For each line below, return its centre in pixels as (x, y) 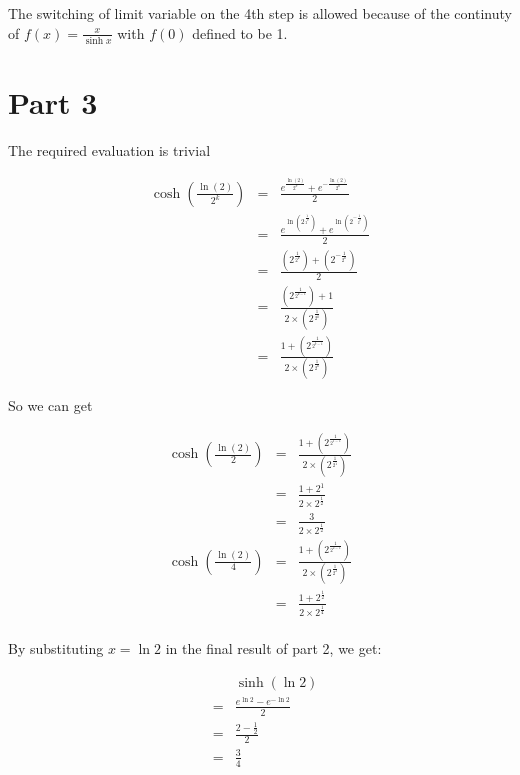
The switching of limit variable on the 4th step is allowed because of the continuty (260, 13)
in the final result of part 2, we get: (273, 648)
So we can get (50, 405)
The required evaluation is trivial (109, 150)
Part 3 (53, 102)
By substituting (56, 648)
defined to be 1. (240, 32)
